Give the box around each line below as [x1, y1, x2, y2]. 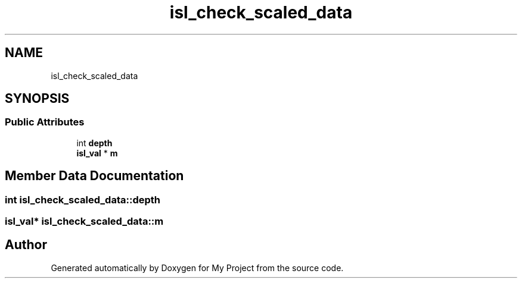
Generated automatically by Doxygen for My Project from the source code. [51, 262, 344, 273]
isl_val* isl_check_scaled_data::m [5, 215, 164, 228]
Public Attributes [5, 116, 85, 128]
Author [5, 237, 47, 253]
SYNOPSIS [5, 91, 70, 106]
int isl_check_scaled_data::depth [5, 193, 160, 206]
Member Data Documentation [5, 168, 184, 184]
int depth [76, 137, 113, 148]
